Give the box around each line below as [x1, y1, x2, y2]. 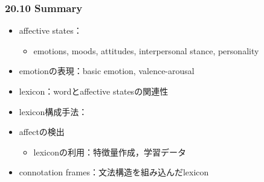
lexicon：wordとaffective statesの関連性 [19, 85, 169, 97]
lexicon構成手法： [19, 105, 88, 118]
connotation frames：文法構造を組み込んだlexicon [19, 166, 209, 178]
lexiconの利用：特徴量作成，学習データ [33, 145, 186, 158]
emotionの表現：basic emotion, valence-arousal [19, 64, 195, 77]
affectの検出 [19, 125, 65, 138]
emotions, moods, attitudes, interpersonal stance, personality [33, 44, 259, 57]
